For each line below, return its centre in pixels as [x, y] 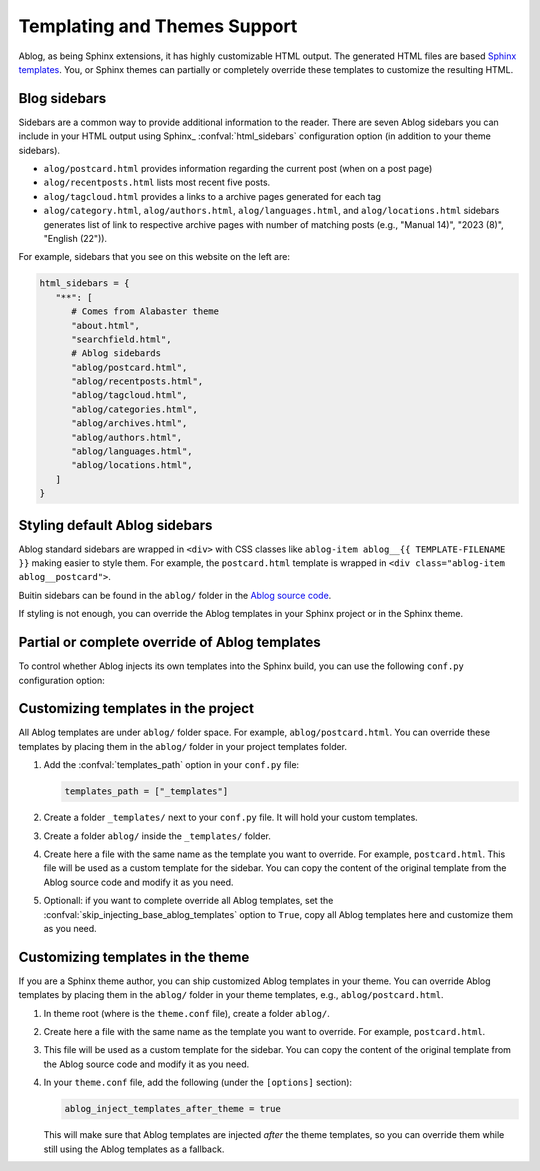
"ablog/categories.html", [135, 409]
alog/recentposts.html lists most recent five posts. [157, 182]
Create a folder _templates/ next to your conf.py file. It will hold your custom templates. [231, 817]
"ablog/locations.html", [132, 465]
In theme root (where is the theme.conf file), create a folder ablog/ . [186, 1013]
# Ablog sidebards [116, 353]
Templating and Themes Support [158, 26]
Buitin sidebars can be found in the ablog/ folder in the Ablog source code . [175, 595]
